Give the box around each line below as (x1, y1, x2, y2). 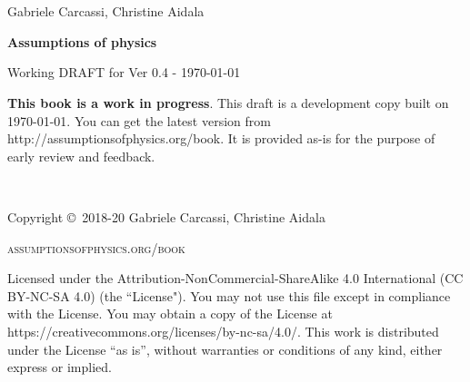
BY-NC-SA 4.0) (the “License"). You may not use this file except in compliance (7, 286, 451, 305)
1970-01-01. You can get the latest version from (7, 111, 271, 130)
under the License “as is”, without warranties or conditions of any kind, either (7, 339, 443, 358)
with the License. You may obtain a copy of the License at (7, 304, 333, 323)
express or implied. (7, 358, 112, 377)
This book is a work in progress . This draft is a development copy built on (7, 93, 449, 112)
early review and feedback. (7, 146, 155, 165)
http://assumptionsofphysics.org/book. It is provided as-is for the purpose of (7, 129, 435, 148)
